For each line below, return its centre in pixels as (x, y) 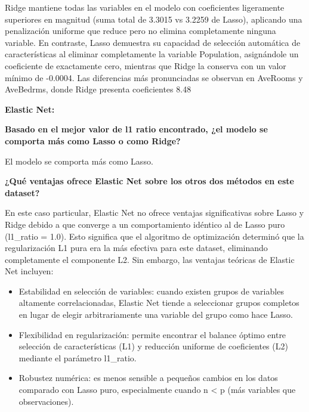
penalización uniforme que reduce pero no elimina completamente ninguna (140, 31)
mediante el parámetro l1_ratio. (78, 357)
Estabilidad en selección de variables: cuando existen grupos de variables (151, 291)
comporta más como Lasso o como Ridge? (93, 140)
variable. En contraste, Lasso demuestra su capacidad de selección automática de (153, 42)
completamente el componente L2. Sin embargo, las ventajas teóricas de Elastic (150, 259)
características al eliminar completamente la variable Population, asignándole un (152, 54)
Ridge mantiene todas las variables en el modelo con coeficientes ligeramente (145, 7)
